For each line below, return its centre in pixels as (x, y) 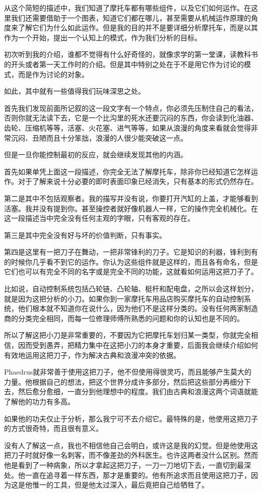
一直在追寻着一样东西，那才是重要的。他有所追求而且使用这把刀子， (138, 475)
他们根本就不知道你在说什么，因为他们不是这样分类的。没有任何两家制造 (138, 308)
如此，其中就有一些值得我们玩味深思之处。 (75, 91)
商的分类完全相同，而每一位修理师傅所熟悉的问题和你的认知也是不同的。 (124, 318)
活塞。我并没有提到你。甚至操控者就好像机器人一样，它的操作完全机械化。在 (131, 208)
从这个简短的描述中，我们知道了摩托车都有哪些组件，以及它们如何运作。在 (127, 8)
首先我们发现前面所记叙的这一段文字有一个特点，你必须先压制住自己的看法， (131, 108)
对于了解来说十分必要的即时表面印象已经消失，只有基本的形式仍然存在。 (138, 181)
